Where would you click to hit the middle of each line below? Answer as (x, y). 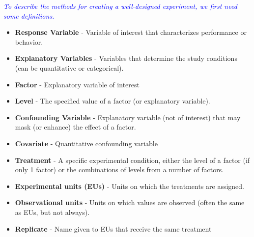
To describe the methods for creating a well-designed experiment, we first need (120, 6)
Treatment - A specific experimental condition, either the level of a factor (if (132, 160)
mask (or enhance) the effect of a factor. (75, 127)
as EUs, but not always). (52, 212)
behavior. (29, 41)
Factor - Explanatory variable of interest (77, 84)
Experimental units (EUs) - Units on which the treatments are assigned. (129, 186)
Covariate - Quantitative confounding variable (86, 143)
